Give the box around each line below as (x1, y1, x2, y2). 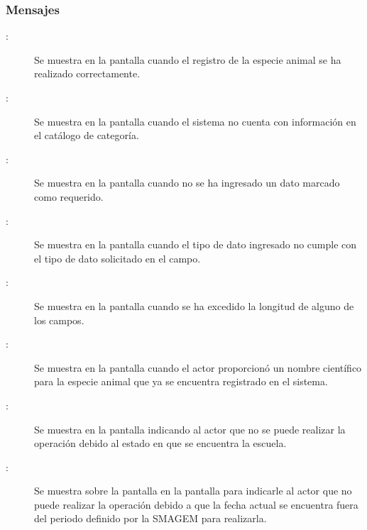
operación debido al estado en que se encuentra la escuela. (34, 436, 287, 451)
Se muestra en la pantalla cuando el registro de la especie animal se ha (34, 52, 341, 67)
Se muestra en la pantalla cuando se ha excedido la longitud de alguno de (34, 298, 354, 313)
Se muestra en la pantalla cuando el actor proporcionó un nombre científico (34, 360, 362, 375)
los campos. (34, 312, 84, 327)
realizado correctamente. (34, 66, 141, 81)
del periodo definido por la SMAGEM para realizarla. (34, 511, 267, 526)
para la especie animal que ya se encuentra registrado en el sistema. (34, 374, 328, 389)
